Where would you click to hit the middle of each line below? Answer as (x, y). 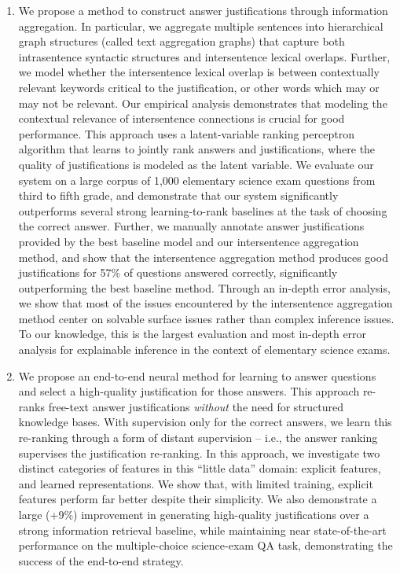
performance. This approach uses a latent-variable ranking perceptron (186, 133)
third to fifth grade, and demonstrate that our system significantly (178, 195)
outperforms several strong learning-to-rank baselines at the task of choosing (203, 210)
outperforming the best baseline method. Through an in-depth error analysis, (204, 287)
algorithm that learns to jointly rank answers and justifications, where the (197, 149)
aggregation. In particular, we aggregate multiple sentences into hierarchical (201, 26)
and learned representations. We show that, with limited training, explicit (196, 483)
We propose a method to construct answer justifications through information (203, 10)
